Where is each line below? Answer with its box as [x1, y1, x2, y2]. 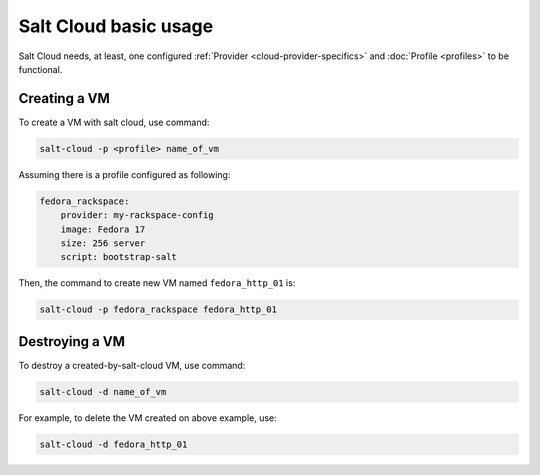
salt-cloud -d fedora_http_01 [39, 438, 188, 450]
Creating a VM [18, 90, 110, 107]
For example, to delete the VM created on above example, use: [18, 411, 277, 424]
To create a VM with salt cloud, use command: [18, 116, 210, 128]
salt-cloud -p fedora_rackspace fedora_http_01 [39, 304, 277, 315]
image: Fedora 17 [60, 223, 146, 235]
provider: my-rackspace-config [60, 210, 214, 221]
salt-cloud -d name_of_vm [39, 386, 167, 397]
